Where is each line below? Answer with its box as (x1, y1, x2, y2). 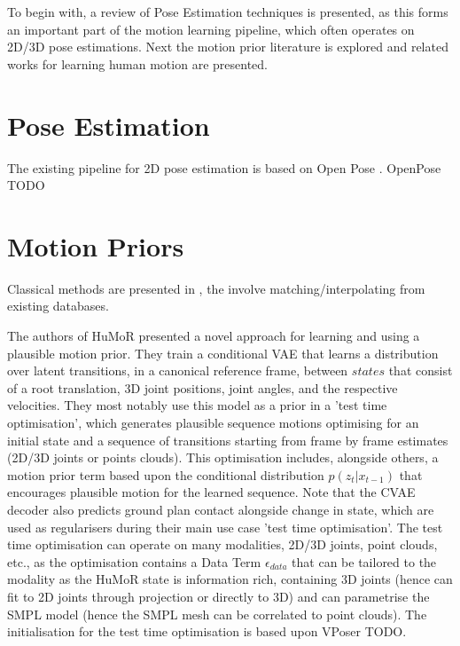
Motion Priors (7, 227, 184, 264)
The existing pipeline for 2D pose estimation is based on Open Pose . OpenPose (7, 158, 441, 177)
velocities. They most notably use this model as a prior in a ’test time (7, 396, 387, 414)
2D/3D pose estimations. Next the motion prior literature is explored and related (7, 37, 448, 56)
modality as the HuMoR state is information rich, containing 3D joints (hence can (7, 570, 453, 588)
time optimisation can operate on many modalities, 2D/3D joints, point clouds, (7, 535, 438, 554)
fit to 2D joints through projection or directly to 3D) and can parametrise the (7, 587, 430, 605)
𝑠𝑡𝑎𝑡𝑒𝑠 (351, 366, 385, 379)
